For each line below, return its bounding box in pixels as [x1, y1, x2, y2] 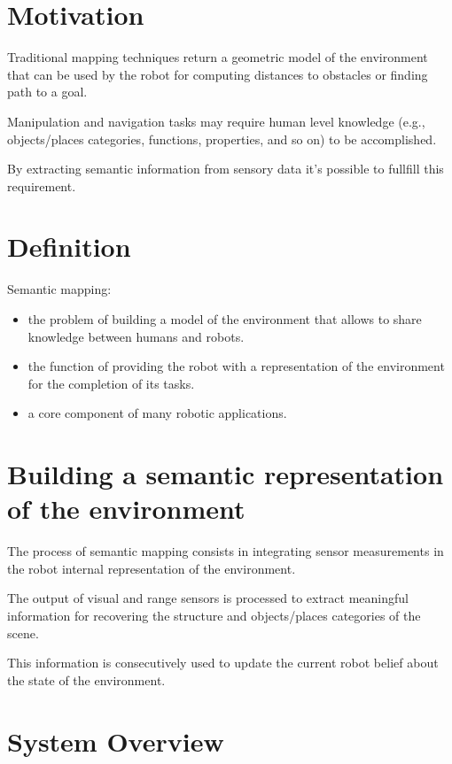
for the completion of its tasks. [27, 374, 195, 392]
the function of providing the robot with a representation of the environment [27, 357, 445, 375]
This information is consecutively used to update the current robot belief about [7, 653, 439, 672]
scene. [7, 623, 39, 642]
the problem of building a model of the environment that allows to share [27, 310, 422, 328]
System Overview [7, 722, 224, 759]
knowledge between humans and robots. [27, 327, 245, 345]
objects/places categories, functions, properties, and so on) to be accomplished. [7, 129, 437, 148]
